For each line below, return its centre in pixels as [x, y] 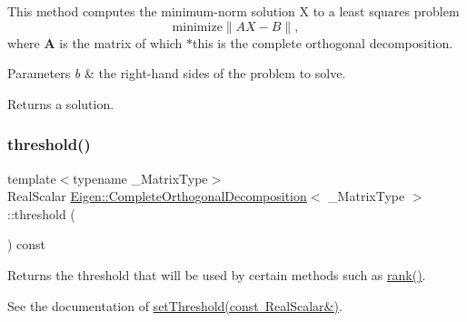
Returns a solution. [61, 103]
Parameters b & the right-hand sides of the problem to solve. [177, 73]
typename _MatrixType [140, 178]
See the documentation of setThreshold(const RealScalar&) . [175, 305]
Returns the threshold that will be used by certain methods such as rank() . [217, 274]
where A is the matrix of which [95, 42]
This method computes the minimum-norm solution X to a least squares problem [233, 11]
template [32, 178]
